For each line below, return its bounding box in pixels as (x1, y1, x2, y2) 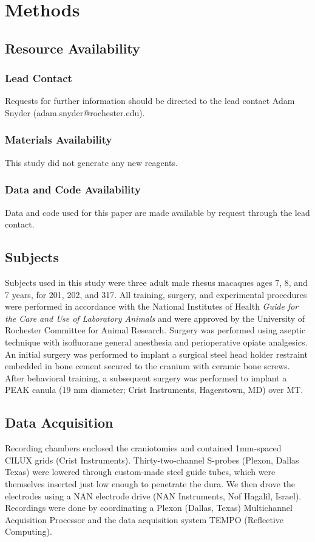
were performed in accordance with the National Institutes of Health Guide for (5, 300, 299, 313)
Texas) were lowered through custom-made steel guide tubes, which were (5, 465, 276, 478)
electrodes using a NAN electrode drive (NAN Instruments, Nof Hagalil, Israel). (5, 489, 302, 502)
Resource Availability (5, 38, 140, 57)
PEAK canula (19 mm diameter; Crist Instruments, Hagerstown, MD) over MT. (5, 383, 303, 396)
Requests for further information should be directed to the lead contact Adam (5, 94, 295, 107)
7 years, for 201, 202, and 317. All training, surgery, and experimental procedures (5, 288, 307, 301)
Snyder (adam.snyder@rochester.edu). (5, 106, 145, 119)
